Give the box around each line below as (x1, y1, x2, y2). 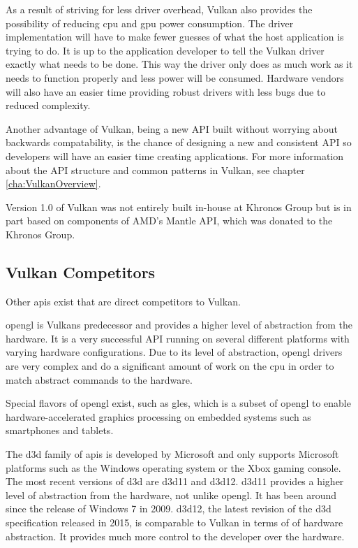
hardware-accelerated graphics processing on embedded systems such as (6, 409, 311, 424)
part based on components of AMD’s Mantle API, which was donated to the (6, 213, 333, 228)
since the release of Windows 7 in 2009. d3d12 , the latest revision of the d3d (6, 501, 331, 516)
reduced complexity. (6, 98, 91, 113)
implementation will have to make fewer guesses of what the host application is (6, 29, 344, 44)
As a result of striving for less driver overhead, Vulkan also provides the (6, 2, 313, 16)
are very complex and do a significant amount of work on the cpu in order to (6, 359, 334, 373)
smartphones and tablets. (6, 423, 114, 438)
